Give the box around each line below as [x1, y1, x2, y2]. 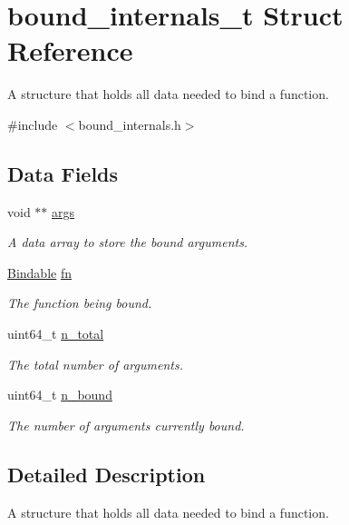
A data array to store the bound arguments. [7, 233, 248, 252]
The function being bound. [7, 293, 152, 312]
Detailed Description [7, 460, 206, 488]
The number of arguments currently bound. [7, 415, 245, 434]
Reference [7, 32, 133, 69]
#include [7, 114, 58, 134]
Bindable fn [7, 262, 73, 282]
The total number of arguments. [7, 354, 183, 373]
